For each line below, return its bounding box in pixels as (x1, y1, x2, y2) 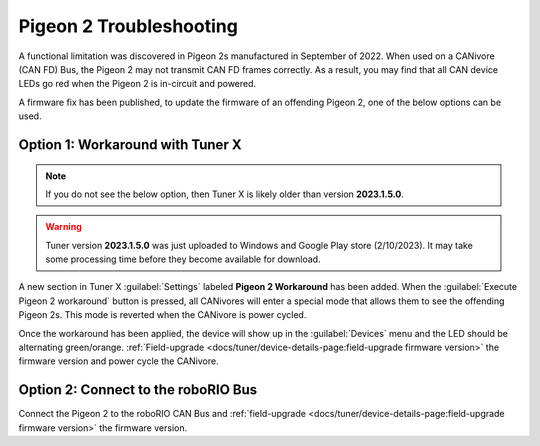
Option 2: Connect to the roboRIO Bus (18, 381, 258, 399)
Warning (45, 221, 82, 233)
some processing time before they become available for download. (45, 253, 321, 265)
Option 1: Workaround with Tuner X (18, 136, 242, 153)
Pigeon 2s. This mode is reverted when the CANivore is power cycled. (18, 309, 307, 321)
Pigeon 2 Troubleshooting (18, 15, 239, 37)
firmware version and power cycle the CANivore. (18, 355, 219, 367)
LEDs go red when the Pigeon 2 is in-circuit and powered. (18, 78, 257, 90)
